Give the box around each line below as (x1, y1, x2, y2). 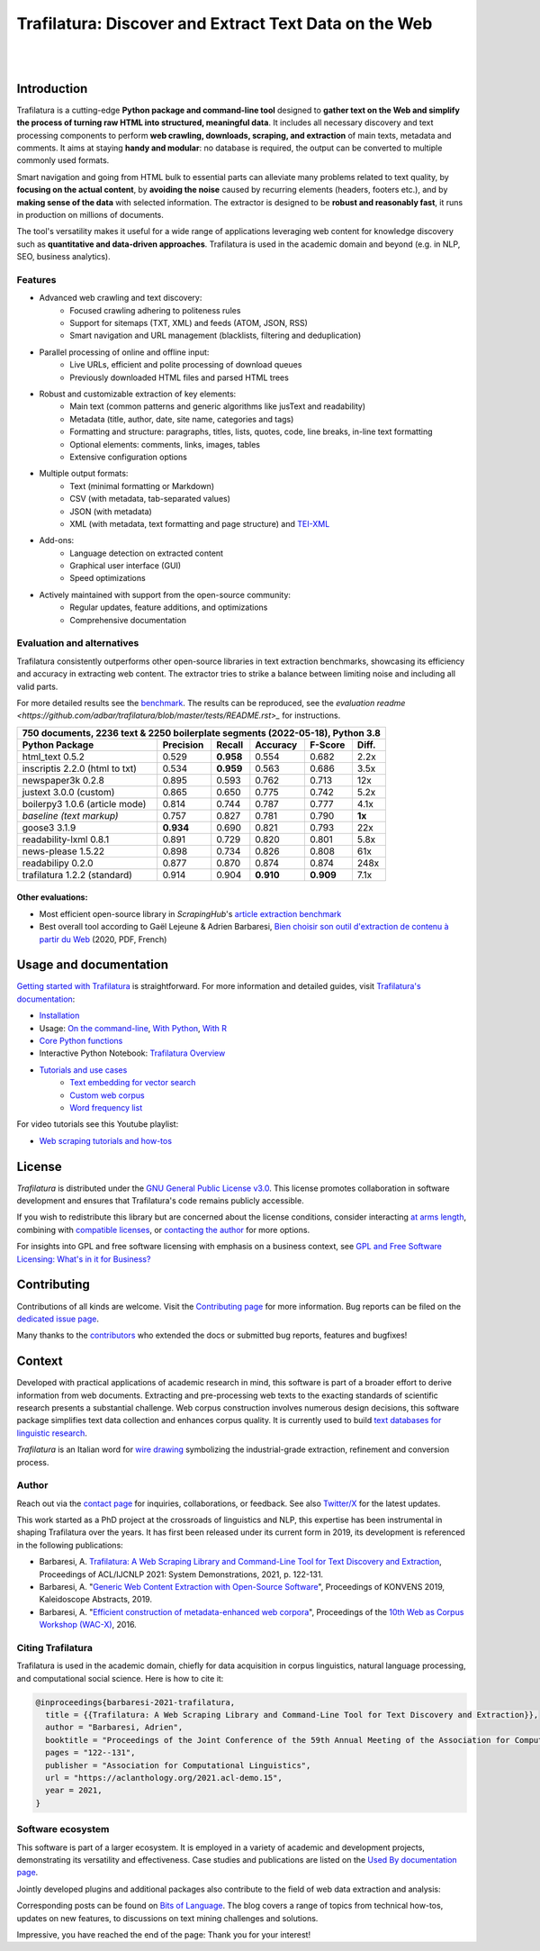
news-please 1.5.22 (22, 845, 105, 858)
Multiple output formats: (39, 468, 129, 479)
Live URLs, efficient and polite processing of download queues (69, 359, 302, 370)
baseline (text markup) (22, 809, 119, 821)
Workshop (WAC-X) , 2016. (39, 1620, 137, 1630)
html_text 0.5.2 (22, 750, 85, 763)
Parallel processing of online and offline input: (39, 347, 210, 358)
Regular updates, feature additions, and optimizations (69, 602, 268, 613)
